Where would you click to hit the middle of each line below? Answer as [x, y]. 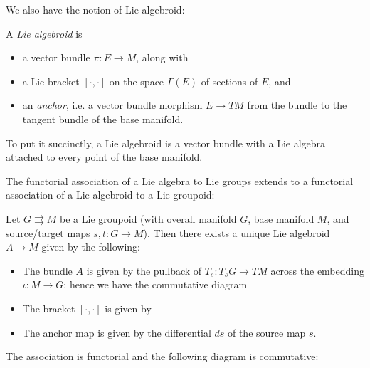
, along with [162, 57]
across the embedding [318, 270]
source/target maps [48, 232]
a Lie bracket [51, 81]
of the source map [266, 332]
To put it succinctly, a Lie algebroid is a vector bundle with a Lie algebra [166, 143]
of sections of [229, 81]
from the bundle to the [297, 105]
